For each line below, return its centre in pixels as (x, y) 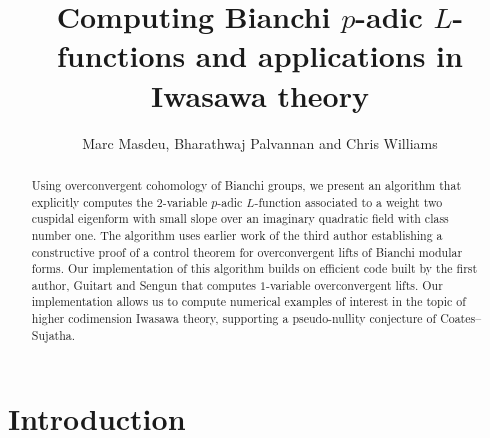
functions (121, 55)
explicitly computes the (92, 201)
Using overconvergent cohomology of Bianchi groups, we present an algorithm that (246, 184)
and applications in (329, 55)
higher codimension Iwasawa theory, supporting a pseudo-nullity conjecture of (234, 318)
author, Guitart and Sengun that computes (143, 284)
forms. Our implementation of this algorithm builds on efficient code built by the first (254, 268)
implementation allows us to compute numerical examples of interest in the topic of (248, 301)
